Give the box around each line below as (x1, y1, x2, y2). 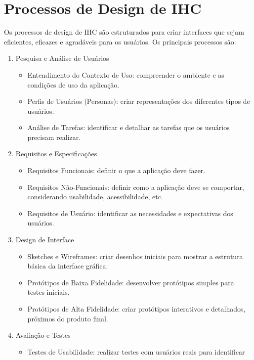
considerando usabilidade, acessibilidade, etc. (27, 191, 163, 202)
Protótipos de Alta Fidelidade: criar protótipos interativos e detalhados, (27, 304, 246, 314)
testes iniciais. (27, 287, 70, 297)
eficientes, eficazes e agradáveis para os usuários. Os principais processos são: (4, 36, 236, 46)
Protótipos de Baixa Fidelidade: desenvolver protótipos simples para (27, 277, 234, 287)
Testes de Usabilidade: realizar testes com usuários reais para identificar (27, 346, 245, 357)
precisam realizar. (27, 132, 81, 142)
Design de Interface (15, 234, 74, 245)
